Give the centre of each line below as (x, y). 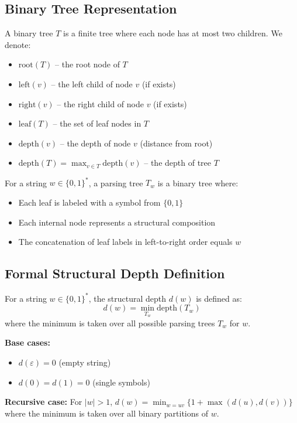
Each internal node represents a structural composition (117, 222)
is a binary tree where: (198, 182)
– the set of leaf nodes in (97, 123)
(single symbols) (121, 382)
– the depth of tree (177, 163)
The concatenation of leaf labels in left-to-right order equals (125, 242)
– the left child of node (92, 83)
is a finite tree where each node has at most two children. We (173, 33)
